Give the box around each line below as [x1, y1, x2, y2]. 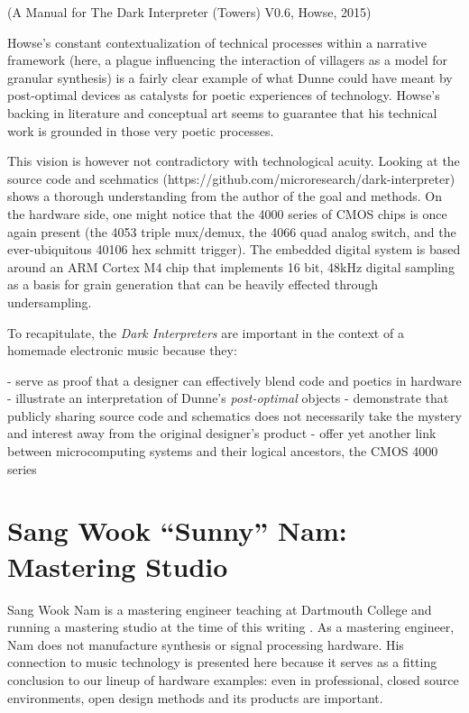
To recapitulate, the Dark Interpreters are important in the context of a [7, 323, 404, 342]
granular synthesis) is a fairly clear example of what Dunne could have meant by [7, 68, 453, 87]
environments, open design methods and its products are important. [7, 688, 383, 707]
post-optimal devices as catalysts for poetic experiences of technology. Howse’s [7, 86, 440, 105]
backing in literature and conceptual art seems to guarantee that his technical [7, 103, 437, 122]
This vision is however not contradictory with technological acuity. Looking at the [7, 151, 460, 170]
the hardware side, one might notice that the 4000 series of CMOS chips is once [7, 204, 447, 223]
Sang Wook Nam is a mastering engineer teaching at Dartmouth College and [7, 599, 432, 618]
